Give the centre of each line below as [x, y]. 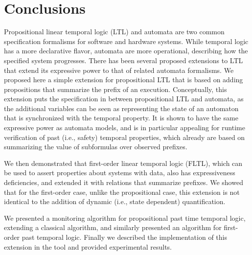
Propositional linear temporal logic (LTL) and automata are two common [114, 32]
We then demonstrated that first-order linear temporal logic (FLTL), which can [123, 163]
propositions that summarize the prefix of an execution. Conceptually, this [115, 89]
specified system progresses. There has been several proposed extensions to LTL [124, 60]
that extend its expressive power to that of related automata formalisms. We [119, 70]
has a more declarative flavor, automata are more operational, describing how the [126, 51]
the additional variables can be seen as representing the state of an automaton [121, 108]
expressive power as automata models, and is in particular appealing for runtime [125, 127]
